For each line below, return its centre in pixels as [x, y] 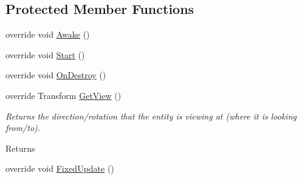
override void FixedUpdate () [60, 168]
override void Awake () [48, 34]
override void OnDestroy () [56, 75]
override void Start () [45, 54]
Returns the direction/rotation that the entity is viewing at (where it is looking [151, 116]
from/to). [23, 128]
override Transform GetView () [63, 95]
